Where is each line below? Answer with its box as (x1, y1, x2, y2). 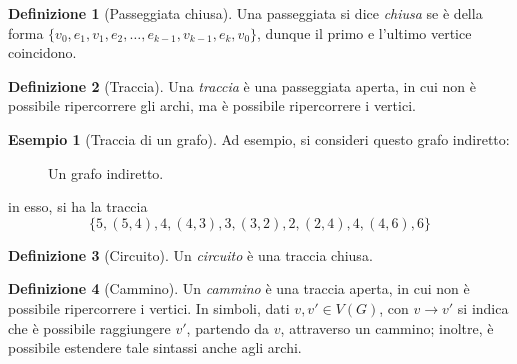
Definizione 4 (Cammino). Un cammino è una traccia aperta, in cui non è (8, 278, 470, 299)
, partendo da (186, 317, 270, 338)
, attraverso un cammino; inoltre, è (280, 317, 494, 338)
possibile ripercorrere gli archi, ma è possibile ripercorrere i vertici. (8, 95, 416, 116)
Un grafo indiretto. (48, 162, 164, 183)
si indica (457, 297, 509, 318)
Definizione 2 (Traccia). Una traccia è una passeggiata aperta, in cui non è (8, 75, 476, 96)
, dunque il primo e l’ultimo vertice (257, 22, 472, 43)
